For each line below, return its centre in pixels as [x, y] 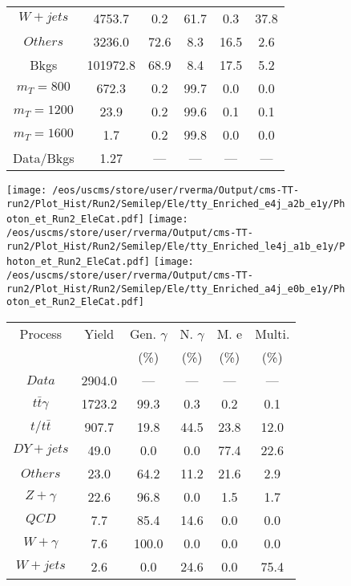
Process [40, 333]
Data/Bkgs [44, 158]
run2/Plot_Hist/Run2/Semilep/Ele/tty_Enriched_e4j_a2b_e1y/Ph [176, 203]
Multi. [272, 333]
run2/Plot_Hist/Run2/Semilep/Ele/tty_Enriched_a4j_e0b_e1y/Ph [176, 289]
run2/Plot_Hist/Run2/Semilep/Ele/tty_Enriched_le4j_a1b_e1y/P [176, 246]
